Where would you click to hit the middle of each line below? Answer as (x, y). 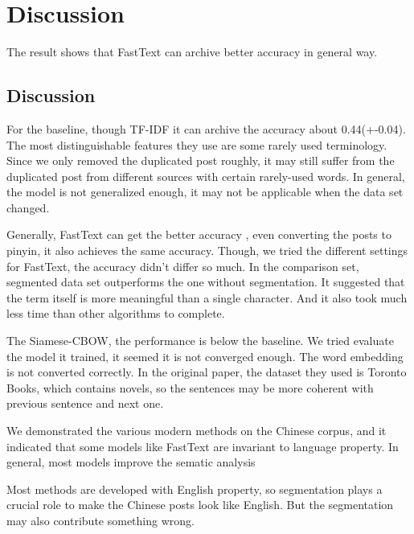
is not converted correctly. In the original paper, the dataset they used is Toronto (207, 372)
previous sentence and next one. (85, 403)
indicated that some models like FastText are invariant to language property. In (203, 446)
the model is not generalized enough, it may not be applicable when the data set (205, 192)
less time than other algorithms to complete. (116, 313)
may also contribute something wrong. (100, 520)
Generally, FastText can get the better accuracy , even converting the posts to (199, 234)
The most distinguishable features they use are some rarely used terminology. (197, 144)
